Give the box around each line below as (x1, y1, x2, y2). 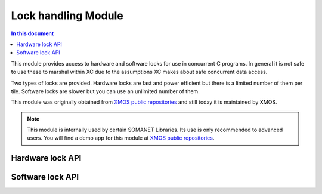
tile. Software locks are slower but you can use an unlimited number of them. (11, 87, 200, 95)
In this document (11, 30, 54, 37)
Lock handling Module (11, 9, 123, 22)
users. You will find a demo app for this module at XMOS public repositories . (27, 134, 215, 141)
